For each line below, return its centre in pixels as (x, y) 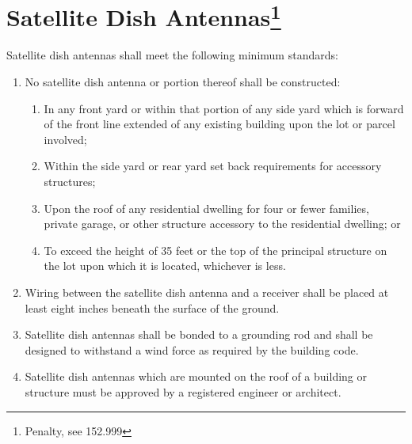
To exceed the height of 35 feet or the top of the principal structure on (216, 250)
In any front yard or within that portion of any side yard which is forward (224, 108)
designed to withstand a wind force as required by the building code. (192, 349)
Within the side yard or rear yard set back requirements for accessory (213, 166)
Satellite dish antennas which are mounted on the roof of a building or (196, 376)
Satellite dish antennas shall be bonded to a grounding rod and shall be (199, 334)
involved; (65, 139)
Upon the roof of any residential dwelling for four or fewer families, (206, 208)
